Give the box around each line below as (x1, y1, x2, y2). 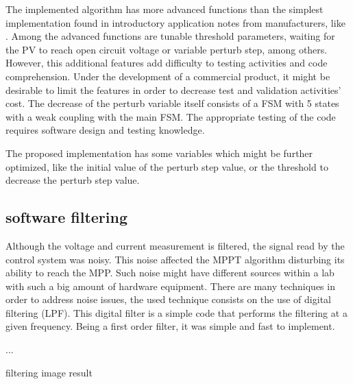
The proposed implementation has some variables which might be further (5, 145, 313, 160)
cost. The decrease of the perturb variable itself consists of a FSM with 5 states (5, 96, 339, 110)
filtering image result (5, 365, 93, 379)
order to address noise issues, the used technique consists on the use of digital (5, 292, 331, 307)
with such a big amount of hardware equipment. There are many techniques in (5, 278, 335, 293)
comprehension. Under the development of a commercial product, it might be (5, 69, 330, 83)
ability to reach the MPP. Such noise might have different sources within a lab (5, 265, 334, 280)
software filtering (5, 206, 127, 228)
